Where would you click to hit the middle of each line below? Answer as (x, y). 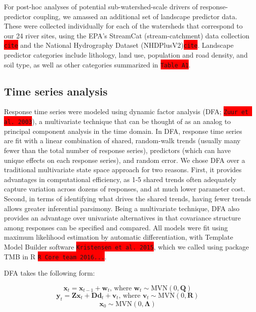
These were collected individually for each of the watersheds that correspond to (123, 26)
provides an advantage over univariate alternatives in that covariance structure (122, 218)
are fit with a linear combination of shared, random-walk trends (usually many (122, 140)
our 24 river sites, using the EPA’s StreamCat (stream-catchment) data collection (127, 35)
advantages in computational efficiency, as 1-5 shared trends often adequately (120, 179)
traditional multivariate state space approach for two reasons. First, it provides (123, 170)
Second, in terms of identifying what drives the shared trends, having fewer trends (128, 198)
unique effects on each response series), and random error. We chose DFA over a (125, 160)
